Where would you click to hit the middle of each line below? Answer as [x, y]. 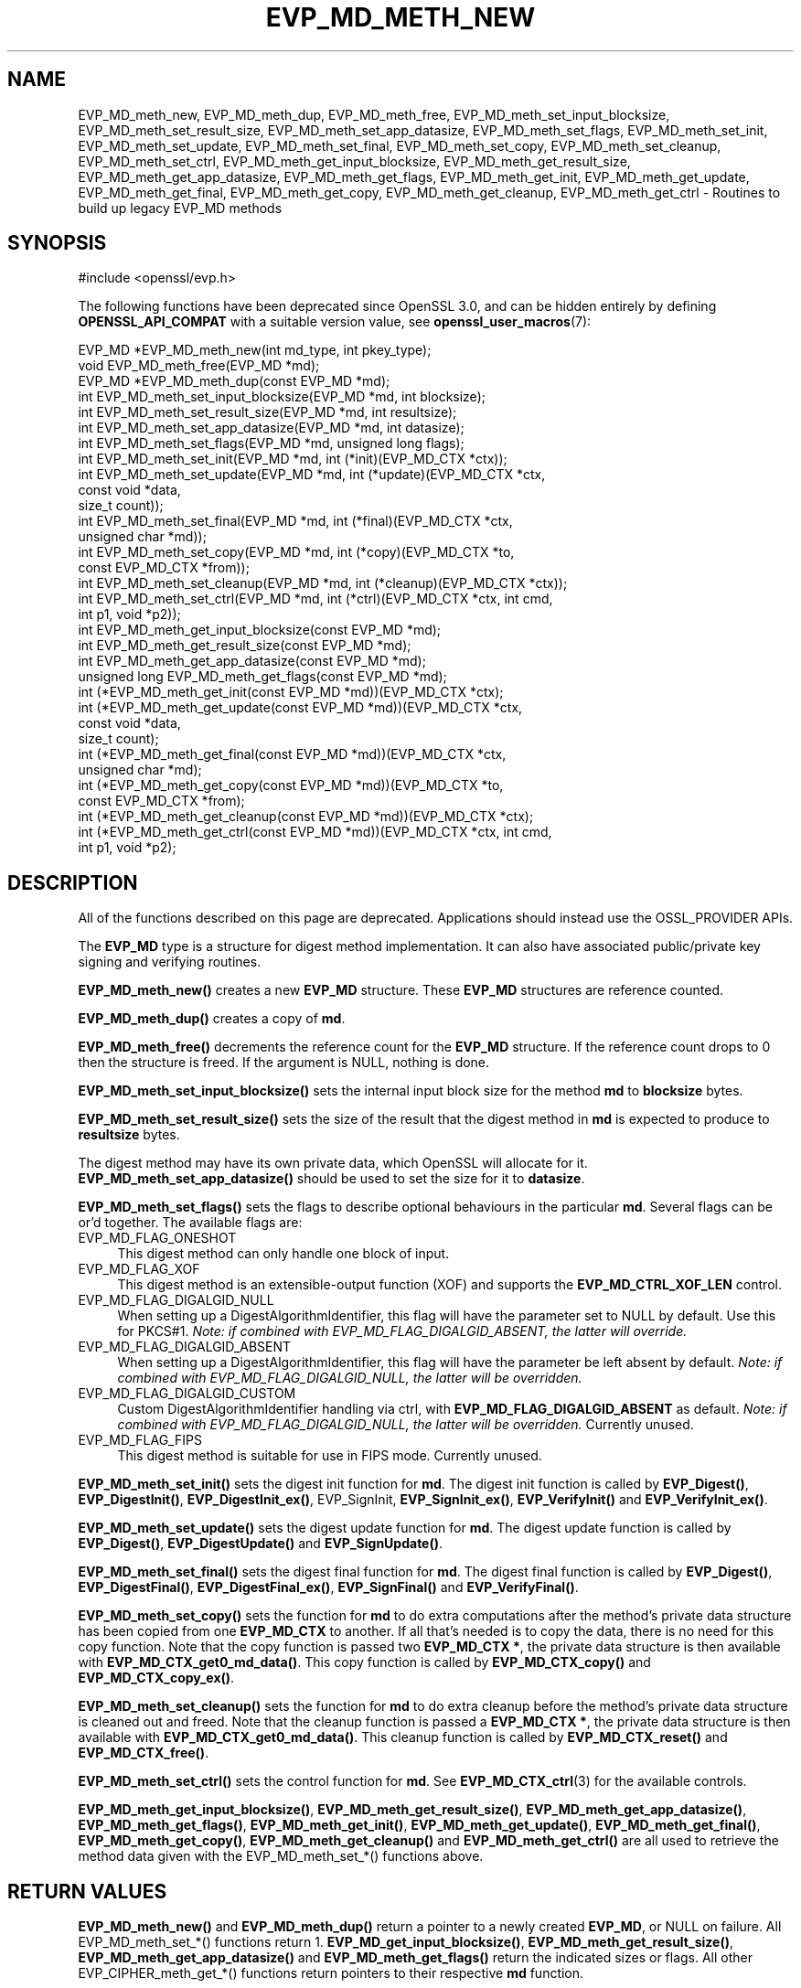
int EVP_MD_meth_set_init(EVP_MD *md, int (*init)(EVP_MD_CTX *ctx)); [293, 459]
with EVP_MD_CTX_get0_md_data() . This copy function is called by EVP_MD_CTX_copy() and [364, 1662]
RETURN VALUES [87, 1891]
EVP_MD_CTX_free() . [144, 1753]
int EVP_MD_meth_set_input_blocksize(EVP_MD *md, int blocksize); [282, 397]
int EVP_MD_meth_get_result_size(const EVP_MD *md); [245, 646]
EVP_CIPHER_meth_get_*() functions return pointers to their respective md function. [331, 1973]
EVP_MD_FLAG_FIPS [140, 1440]
